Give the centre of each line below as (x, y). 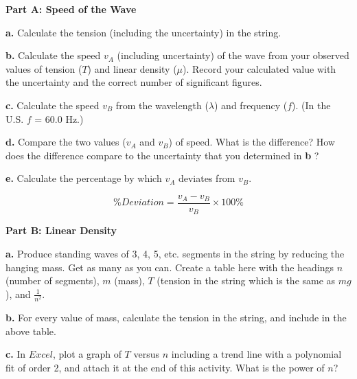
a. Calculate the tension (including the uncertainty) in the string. (143, 32)
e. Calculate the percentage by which (84, 178)
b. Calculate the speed (53, 55)
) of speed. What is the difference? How (252, 142)
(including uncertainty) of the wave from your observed (233, 55)
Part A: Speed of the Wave (71, 9)
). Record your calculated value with (260, 68)
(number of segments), (53, 280)
